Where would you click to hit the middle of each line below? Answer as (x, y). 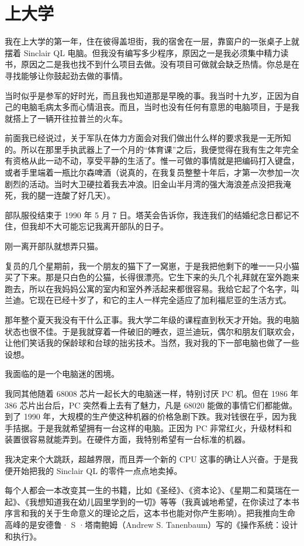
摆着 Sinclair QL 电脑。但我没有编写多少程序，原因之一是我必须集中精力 (143, 52)
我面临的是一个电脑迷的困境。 (62, 374)
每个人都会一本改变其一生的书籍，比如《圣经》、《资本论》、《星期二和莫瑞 (144, 490)
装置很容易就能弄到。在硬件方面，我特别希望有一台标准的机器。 (127, 439)
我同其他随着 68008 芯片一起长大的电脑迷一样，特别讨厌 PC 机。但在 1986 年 (152, 393)
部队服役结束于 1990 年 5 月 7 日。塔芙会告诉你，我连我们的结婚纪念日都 (144, 214)
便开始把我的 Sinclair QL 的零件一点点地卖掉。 (94, 470)
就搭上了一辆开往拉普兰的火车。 (66, 118)
